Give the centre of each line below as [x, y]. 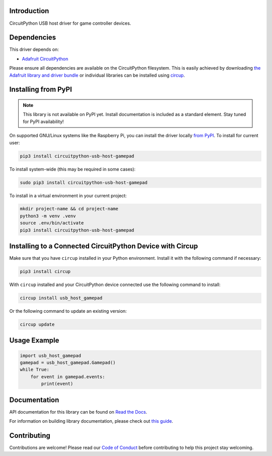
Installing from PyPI [41, 90]
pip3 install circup [45, 272]
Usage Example [34, 340]
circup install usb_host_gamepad [61, 298]
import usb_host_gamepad [51, 355]
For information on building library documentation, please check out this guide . [91, 421]
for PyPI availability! [43, 122]
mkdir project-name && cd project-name [69, 209]
